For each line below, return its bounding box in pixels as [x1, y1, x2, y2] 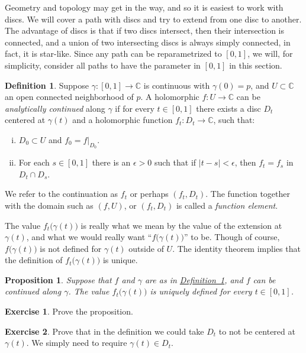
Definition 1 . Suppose [5, 79, 89, 91]
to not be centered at [218, 325, 295, 337]
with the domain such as [5, 199, 94, 211]
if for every [115, 102, 154, 114]
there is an [92, 156, 131, 169]
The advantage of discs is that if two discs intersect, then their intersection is [5, 24, 285, 37]
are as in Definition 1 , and [144, 273, 243, 286]
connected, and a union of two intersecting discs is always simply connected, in [5, 35, 291, 48]
